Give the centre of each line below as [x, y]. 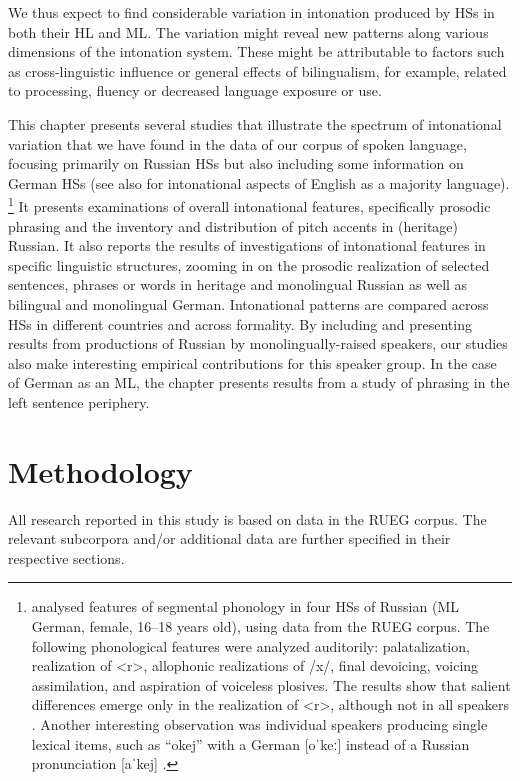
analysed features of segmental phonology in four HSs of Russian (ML [245, 606]
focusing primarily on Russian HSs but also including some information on [236, 163]
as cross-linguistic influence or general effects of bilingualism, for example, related [257, 70]
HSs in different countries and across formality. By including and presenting [240, 323]
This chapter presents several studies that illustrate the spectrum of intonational [255, 123]
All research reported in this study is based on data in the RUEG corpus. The [247, 518]
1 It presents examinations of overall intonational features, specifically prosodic [249, 204]
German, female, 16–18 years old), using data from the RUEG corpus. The [260, 626]
